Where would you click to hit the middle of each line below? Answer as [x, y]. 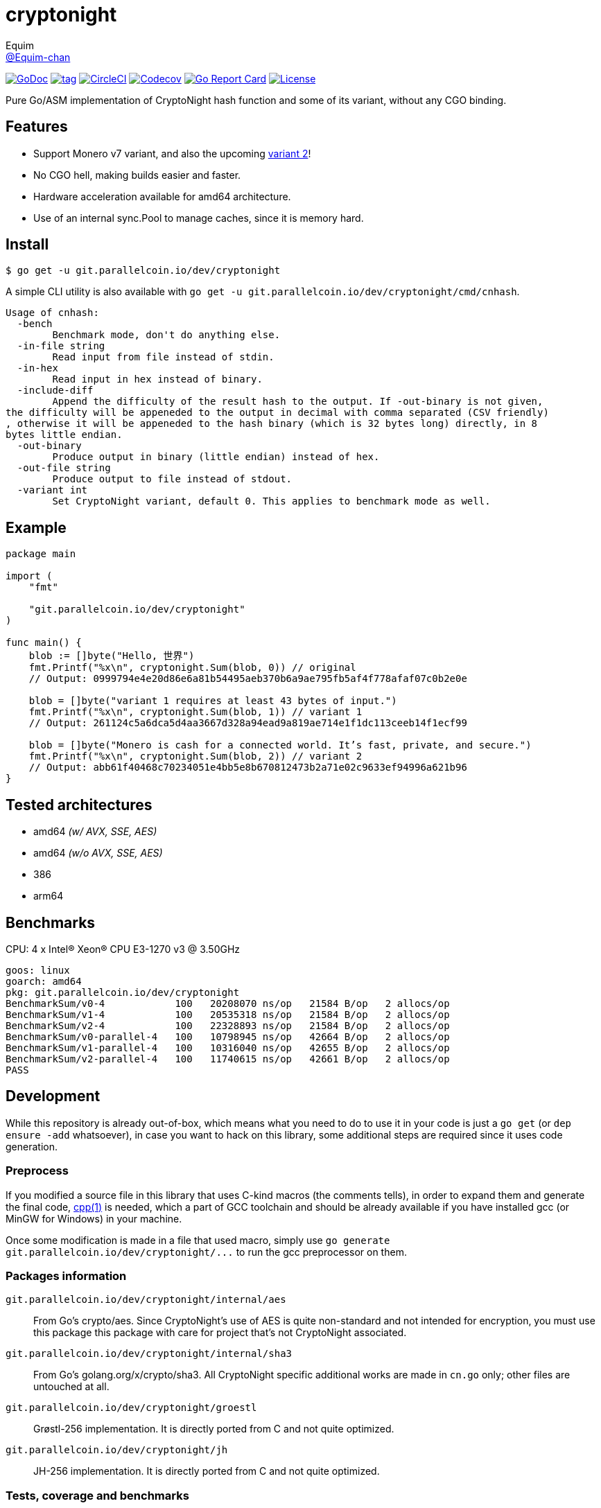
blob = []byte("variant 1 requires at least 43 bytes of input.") [213, 701]
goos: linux [38, 970]
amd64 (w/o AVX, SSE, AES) [98, 853]
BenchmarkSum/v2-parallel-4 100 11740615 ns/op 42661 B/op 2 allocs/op [228, 1059]
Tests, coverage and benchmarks [97, 1495]
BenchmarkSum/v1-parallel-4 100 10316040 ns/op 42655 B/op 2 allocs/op [228, 1047]
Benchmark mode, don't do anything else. [166, 335]
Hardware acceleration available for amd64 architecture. [162, 196]
